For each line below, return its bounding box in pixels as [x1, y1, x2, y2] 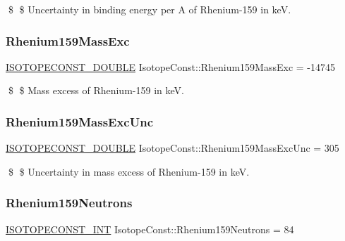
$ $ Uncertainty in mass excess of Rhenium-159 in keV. [8, 164, 250, 178]
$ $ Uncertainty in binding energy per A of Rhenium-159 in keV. [8, 2, 291, 16]
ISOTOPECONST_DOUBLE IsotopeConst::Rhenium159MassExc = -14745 [6, 59, 336, 74]
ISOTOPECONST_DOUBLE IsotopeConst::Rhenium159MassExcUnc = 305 [6, 141, 339, 155]
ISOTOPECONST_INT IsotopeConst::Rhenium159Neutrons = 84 [6, 221, 294, 236]
